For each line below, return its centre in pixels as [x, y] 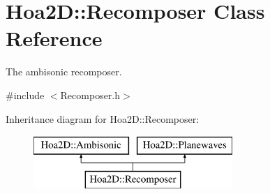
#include [25, 95]
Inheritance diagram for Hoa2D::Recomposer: [103, 118]
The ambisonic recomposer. [64, 72]
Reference [54, 38]
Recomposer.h [90, 95]
